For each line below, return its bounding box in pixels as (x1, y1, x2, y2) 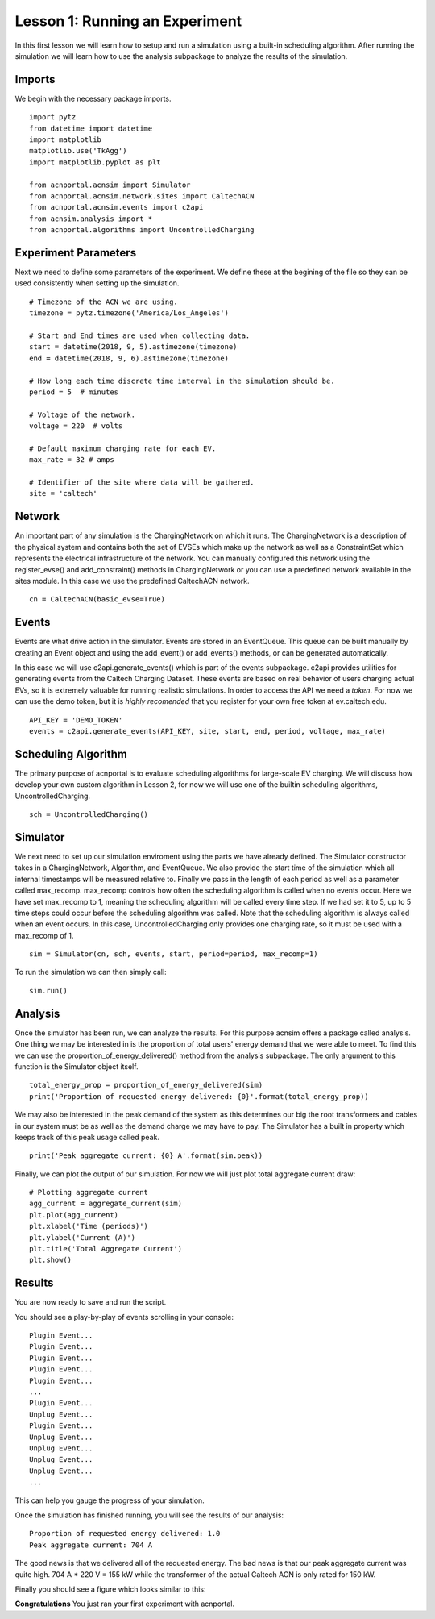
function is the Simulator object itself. (14, 1061, 139, 1072)
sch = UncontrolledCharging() (29, 810, 149, 819)
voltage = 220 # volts (29, 422, 123, 431)
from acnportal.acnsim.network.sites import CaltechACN (29, 191, 255, 201)
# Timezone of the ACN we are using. (29, 297, 179, 306)
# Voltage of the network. (29, 410, 136, 419)
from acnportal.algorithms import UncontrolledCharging (29, 226, 255, 235)
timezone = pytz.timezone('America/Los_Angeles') (29, 309, 230, 318)
